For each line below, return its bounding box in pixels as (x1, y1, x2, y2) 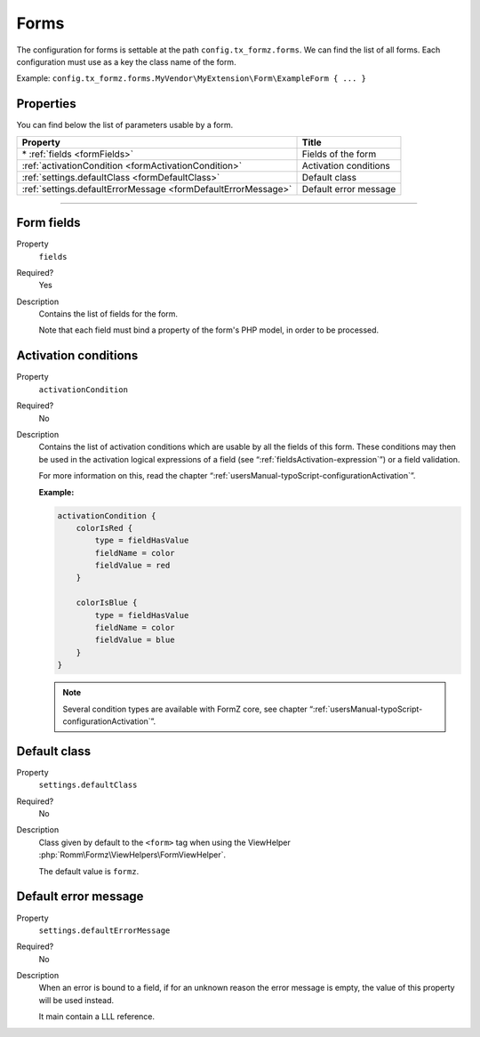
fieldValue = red (94, 560, 171, 571)
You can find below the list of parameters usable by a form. (16, 120, 234, 131)
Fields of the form (301, 148, 377, 160)
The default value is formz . (38, 865, 140, 876)
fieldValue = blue (94, 635, 175, 645)
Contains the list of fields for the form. (38, 309, 178, 319)
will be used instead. (38, 994, 115, 1005)
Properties (16, 96, 76, 111)
